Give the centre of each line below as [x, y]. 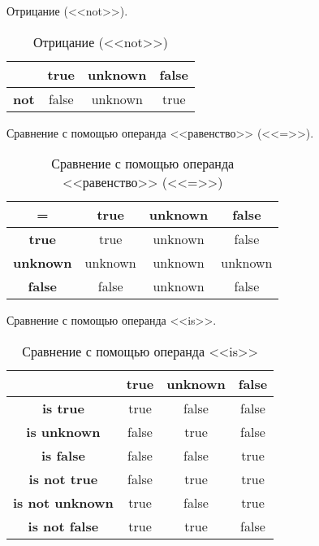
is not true [63, 478]
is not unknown [63, 502]
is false [63, 455]
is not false [63, 526]
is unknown [63, 431]
